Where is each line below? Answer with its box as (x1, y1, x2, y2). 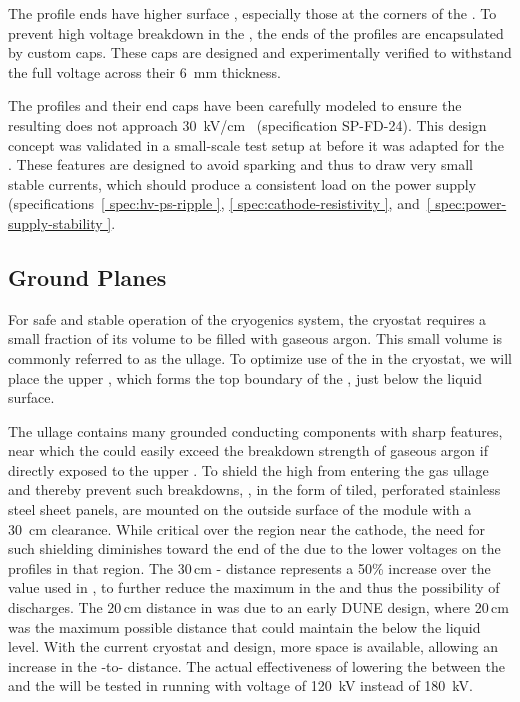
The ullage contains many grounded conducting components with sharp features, (8, 420, 503, 441)
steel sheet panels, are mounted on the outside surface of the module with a (8, 499, 472, 520)
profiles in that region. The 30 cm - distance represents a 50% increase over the (8, 557, 491, 578)
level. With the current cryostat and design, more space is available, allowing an (8, 636, 499, 657)
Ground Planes (8, 261, 167, 292)
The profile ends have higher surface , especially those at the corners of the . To (8, 3, 497, 23)
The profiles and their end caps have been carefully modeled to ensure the (8, 95, 462, 116)
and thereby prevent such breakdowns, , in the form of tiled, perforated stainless (8, 479, 501, 500)
